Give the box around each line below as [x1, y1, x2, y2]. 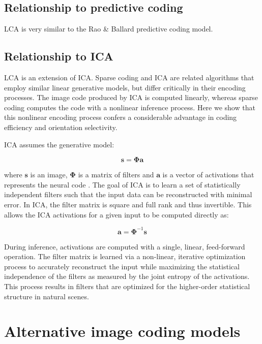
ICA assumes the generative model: [4, 139, 114, 149]
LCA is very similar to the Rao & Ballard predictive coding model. [4, 23, 213, 34]
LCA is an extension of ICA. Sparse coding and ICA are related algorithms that [4, 72, 254, 82]
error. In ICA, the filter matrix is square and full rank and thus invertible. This [4, 199, 252, 209]
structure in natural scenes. [4, 291, 89, 301]
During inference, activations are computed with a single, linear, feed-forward [4, 241, 245, 252]
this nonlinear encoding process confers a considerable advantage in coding [4, 112, 237, 122]
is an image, [30, 169, 68, 180]
